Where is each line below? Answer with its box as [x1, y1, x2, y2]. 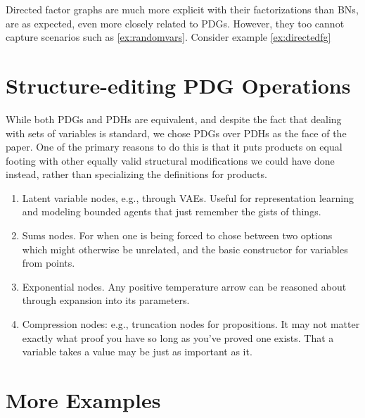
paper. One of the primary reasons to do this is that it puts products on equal [6, 139, 342, 154]
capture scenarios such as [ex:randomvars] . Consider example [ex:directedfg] [6, 30, 331, 44]
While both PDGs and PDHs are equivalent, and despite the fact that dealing [6, 111, 342, 126]
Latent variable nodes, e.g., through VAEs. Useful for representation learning [22, 190, 354, 205]
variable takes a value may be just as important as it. [22, 344, 252, 359]
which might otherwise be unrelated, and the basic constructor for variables [22, 241, 348, 256]
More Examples [6, 386, 161, 414]
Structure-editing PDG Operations [6, 70, 351, 99]
